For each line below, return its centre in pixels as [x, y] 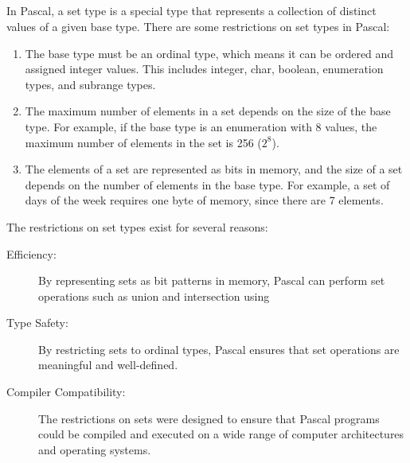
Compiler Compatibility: [66, 392]
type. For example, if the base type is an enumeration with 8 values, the [201, 126]
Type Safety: [37, 323]
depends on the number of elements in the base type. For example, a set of [207, 184]
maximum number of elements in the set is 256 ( [143, 142]
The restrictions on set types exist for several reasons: [137, 226]
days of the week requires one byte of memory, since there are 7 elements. [204, 200]
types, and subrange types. [90, 84]
